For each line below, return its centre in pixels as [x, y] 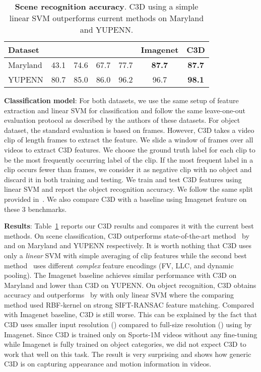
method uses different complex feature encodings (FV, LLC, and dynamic [119, 265]
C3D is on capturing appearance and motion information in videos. [108, 364]
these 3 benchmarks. [36, 209]
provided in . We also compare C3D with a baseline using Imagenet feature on [125, 199]
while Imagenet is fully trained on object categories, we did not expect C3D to [125, 344]
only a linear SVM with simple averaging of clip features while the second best [125, 255]
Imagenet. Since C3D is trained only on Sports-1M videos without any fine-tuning [131, 334]
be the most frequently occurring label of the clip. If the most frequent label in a [129, 159]
